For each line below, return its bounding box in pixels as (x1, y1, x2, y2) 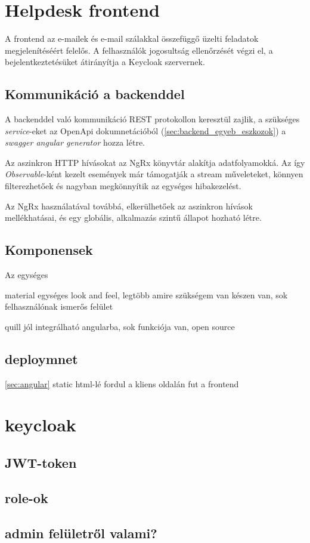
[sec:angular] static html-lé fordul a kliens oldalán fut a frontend (5, 377, 239, 390)
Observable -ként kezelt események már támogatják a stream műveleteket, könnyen (5, 168, 303, 180)
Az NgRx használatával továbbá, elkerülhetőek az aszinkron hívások (5, 199, 253, 212)
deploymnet (5, 349, 78, 368)
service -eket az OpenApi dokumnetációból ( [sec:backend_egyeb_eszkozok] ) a (5, 124, 286, 137)
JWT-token (5, 453, 77, 471)
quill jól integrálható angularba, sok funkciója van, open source (5, 320, 235, 332)
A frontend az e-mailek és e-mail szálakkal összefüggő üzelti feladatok (5, 32, 259, 45)
